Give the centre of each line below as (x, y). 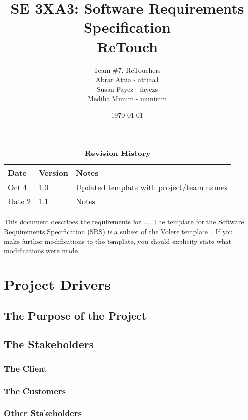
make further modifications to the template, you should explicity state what (118, 241)
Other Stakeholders (43, 413)
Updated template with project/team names (152, 187)
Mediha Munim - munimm (127, 99)
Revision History (117, 153)
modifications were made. (42, 251)
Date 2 (19, 201)
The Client (26, 368)
